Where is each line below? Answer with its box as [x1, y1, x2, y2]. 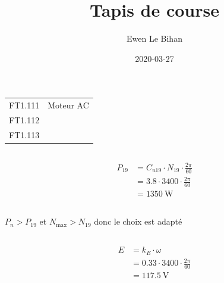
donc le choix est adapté [94, 215, 182, 228]
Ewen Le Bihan [127, 32, 182, 45]
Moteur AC [48, 99, 89, 111]
